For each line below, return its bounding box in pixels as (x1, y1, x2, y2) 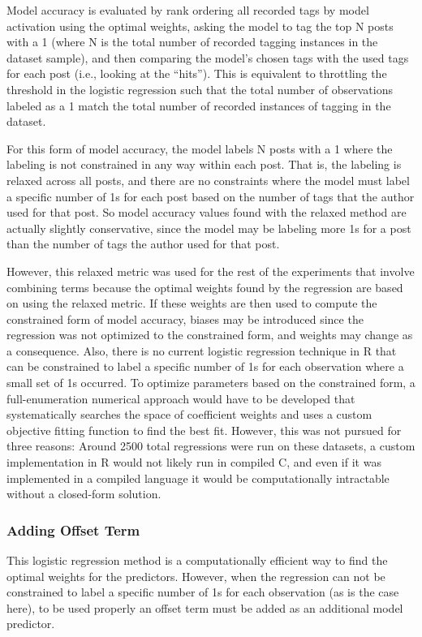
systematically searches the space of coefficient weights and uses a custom (6, 406, 372, 423)
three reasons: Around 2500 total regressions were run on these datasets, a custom (6, 437, 416, 454)
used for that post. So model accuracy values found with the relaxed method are (6, 204, 407, 221)
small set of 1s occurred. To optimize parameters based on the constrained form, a (6, 374, 416, 391)
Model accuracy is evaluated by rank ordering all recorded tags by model (6, 2, 369, 18)
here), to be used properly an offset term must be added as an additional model (6, 599, 403, 616)
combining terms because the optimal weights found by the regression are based (6, 278, 403, 295)
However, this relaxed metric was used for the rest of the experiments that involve (6, 262, 415, 279)
